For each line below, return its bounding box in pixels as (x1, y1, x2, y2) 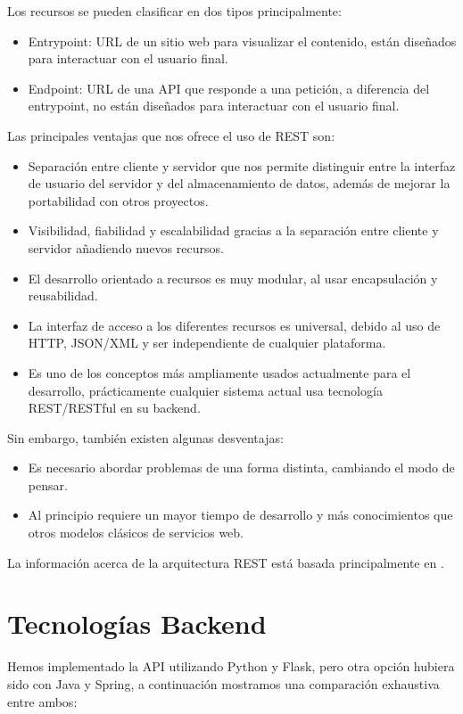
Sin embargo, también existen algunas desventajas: (7, 428, 284, 447)
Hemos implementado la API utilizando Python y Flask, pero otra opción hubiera (7, 657, 455, 676)
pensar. (28, 475, 68, 494)
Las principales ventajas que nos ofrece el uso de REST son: (7, 126, 335, 144)
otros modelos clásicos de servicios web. (28, 523, 244, 542)
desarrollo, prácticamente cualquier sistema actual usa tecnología (28, 381, 383, 399)
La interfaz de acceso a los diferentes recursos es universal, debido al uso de (28, 316, 441, 334)
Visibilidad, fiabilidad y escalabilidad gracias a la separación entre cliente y (28, 221, 439, 240)
